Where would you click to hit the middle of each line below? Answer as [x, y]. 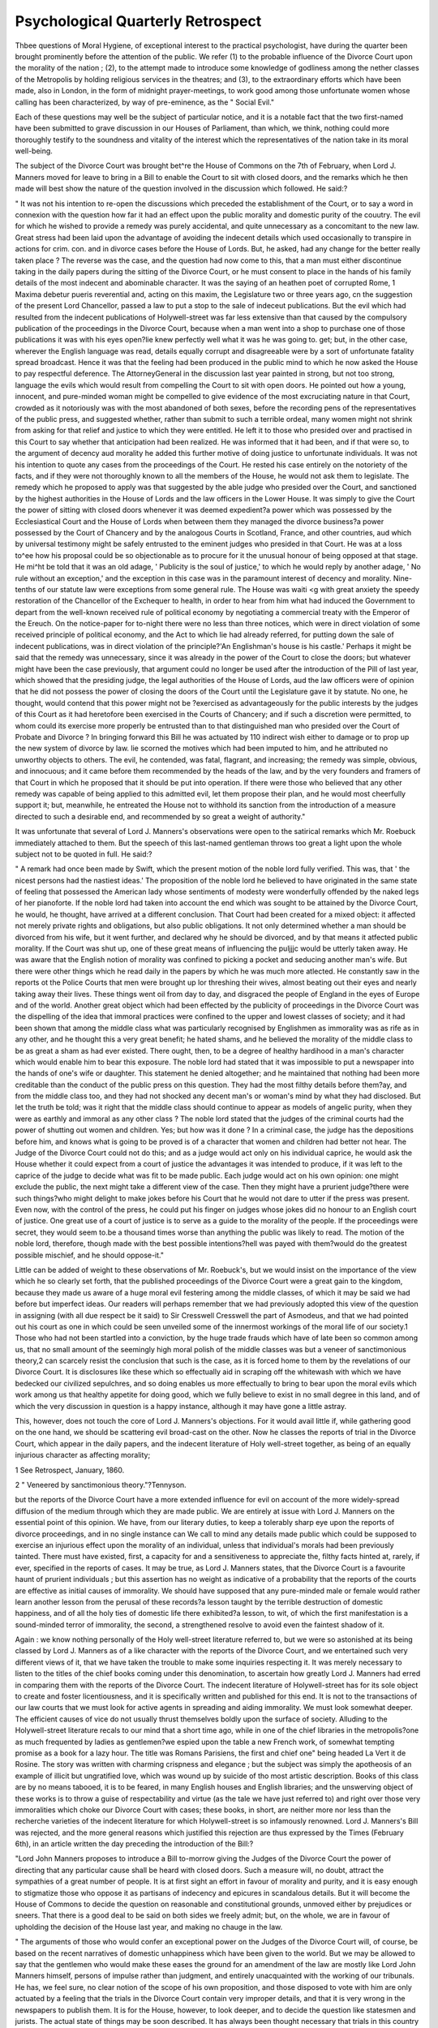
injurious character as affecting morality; [83, 1455]
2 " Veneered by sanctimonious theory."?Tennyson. [101, 1484]
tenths [26, 589]
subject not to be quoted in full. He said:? [84, 854]
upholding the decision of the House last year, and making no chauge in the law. [149, 1927]
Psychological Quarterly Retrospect [138, 21]
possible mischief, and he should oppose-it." [89, 1255]
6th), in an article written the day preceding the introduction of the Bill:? [134, 1844]
